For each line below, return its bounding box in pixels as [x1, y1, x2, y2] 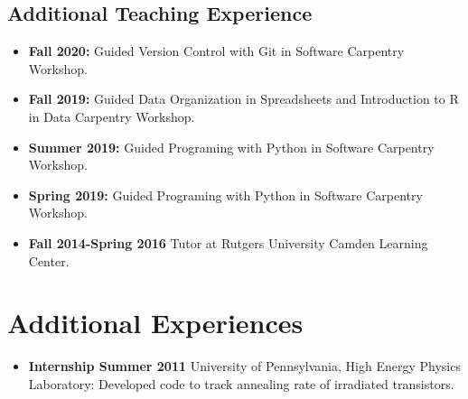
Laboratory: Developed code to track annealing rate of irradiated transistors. [28, 374, 454, 393]
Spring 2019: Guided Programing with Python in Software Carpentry [28, 185, 423, 204]
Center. [28, 251, 70, 270]
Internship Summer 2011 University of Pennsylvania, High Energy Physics [28, 357, 461, 376]
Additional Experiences [7, 304, 304, 341]
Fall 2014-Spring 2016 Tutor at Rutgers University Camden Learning [28, 233, 428, 252]
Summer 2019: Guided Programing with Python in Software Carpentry [28, 137, 435, 156]
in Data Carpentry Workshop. [28, 107, 195, 125]
